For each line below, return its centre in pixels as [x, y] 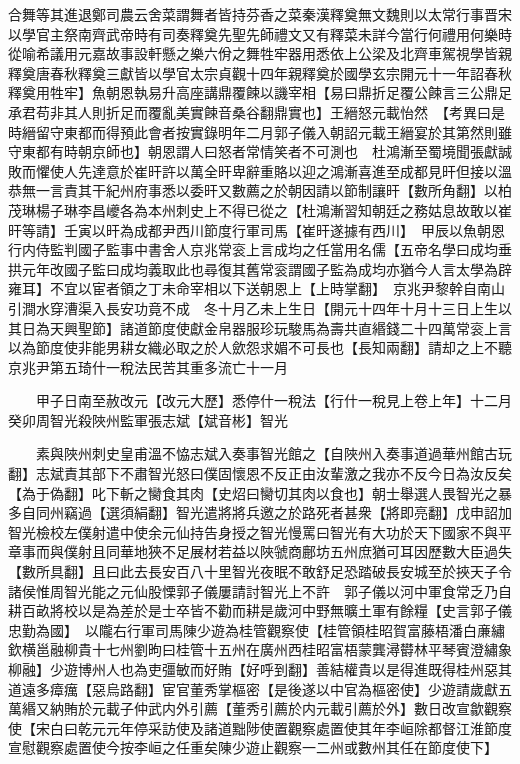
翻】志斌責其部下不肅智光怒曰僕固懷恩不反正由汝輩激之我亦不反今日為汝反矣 [260, 473]
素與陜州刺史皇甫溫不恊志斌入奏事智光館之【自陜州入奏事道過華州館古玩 [273, 453]
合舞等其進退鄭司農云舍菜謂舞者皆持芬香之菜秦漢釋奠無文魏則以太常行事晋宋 [260, 14]
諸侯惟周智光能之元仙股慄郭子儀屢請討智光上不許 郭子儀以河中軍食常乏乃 [253, 590]
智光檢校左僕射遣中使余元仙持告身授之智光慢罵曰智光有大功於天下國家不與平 [260, 531]
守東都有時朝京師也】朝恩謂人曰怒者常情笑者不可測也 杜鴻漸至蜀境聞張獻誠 [260, 151]
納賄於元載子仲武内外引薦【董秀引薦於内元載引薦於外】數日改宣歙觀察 [280, 708]
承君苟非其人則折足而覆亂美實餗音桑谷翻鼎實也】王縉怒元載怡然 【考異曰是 [256, 111]
